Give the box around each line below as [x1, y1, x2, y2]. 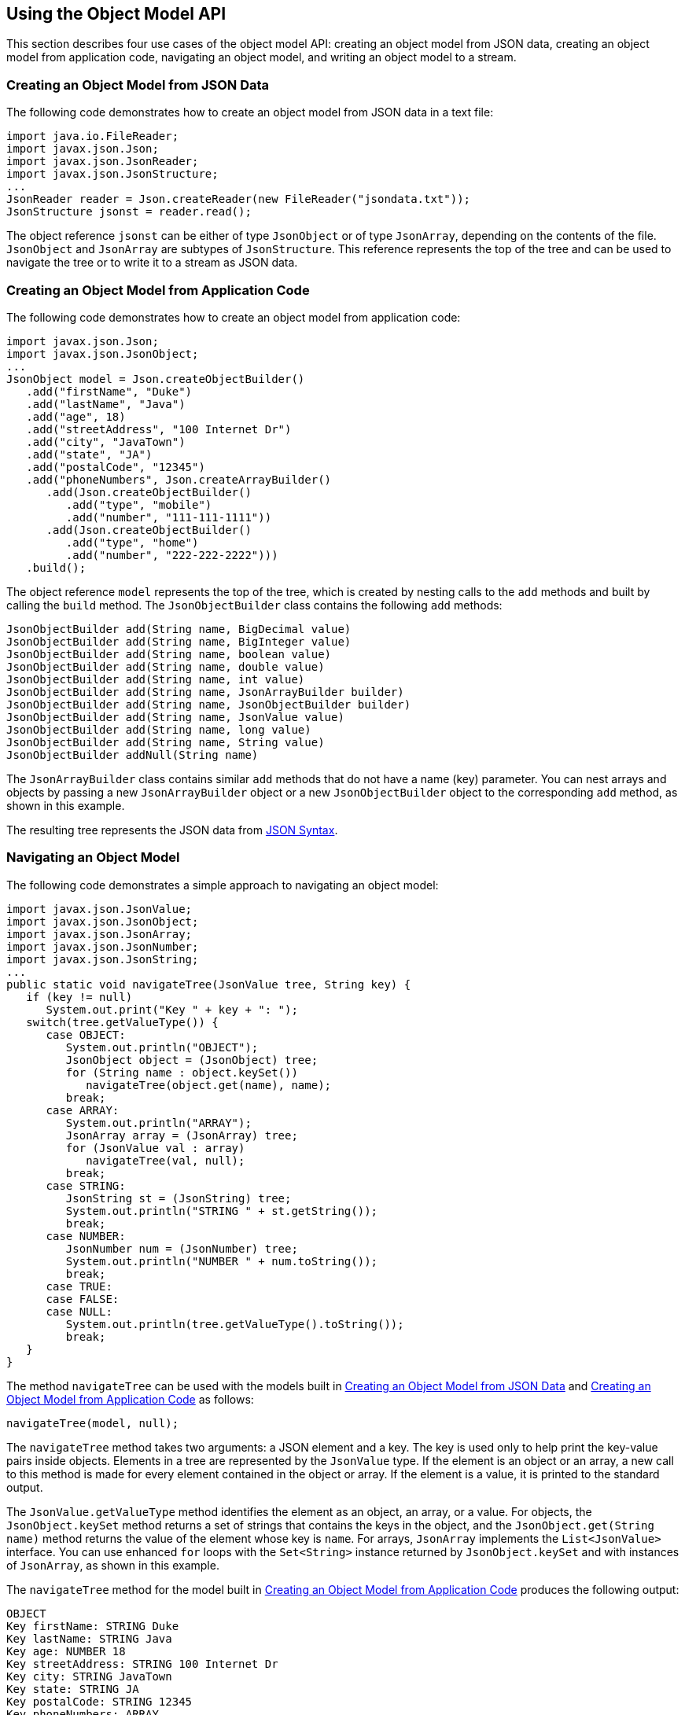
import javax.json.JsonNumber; [6, 940, 199, 953]
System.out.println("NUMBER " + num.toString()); [65, 1254, 378, 1268]
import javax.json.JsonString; [6, 952, 199, 966]
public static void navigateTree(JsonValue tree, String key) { [6, 977, 411, 991]
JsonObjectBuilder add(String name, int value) [6, 672, 305, 686]
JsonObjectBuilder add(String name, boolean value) [6, 647, 332, 661]
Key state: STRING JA [6, 1682, 139, 1695]
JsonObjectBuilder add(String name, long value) [6, 723, 311, 736]
